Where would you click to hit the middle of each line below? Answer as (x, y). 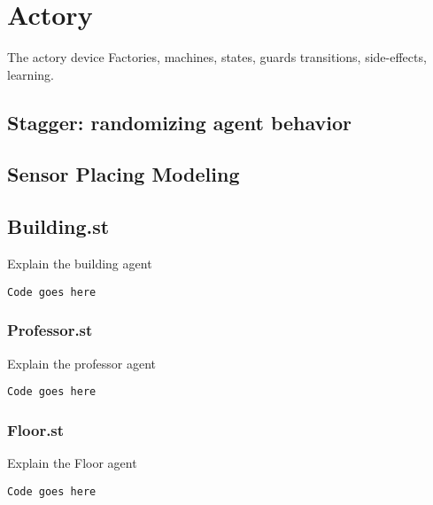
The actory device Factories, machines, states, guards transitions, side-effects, (217, 57)
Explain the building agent (80, 264)
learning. (31, 74)
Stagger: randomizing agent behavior (180, 122)
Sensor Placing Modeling (124, 174)
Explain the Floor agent (72, 463)
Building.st (58, 226)
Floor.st (36, 429)
